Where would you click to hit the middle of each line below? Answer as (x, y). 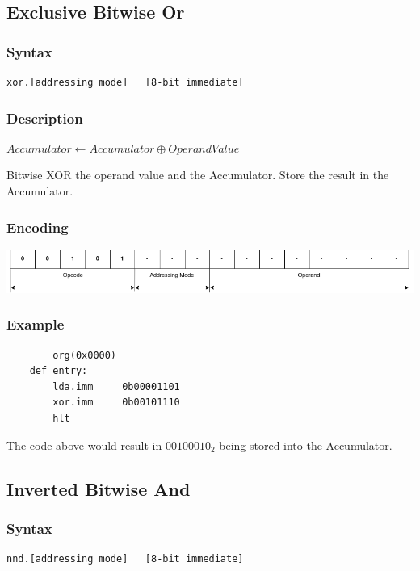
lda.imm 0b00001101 (116, 386)
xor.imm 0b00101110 (116, 403)
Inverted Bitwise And (99, 488)
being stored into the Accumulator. (306, 445)
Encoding (38, 227)
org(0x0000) (85, 355)
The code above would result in (84, 445)
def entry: (59, 371)
